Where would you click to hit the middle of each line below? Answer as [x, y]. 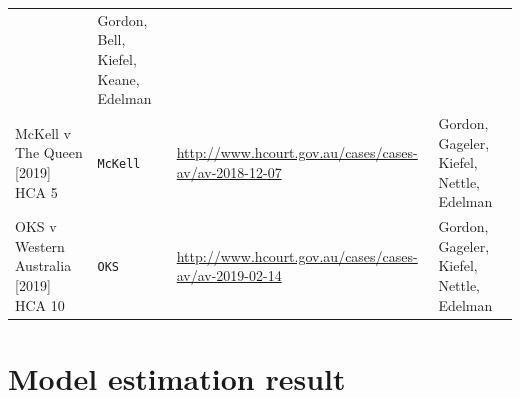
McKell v [43, 132]
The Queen [49, 152]
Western [40, 245]
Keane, [118, 78]
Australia [43, 265]
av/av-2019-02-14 [229, 275]
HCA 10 [40, 304]
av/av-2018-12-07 [229, 171]
